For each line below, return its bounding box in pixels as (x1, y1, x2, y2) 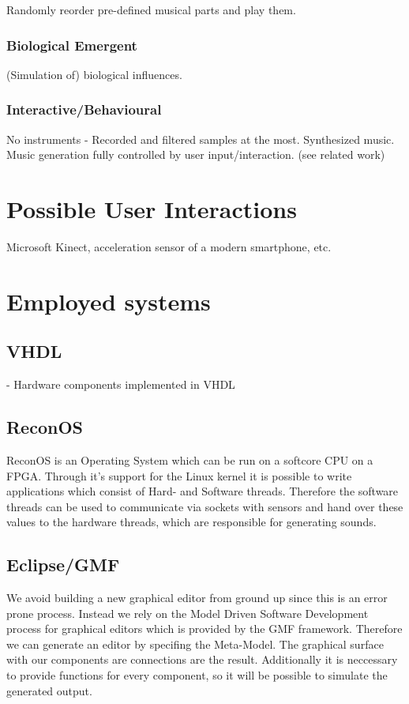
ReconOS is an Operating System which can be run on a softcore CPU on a (6, 451, 373, 468)
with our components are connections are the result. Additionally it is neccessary (6, 651, 398, 668)
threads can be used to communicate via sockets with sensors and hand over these (6, 498, 403, 514)
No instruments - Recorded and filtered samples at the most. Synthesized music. (6, 130, 395, 147)
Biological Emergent (6, 35, 137, 55)
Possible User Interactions (6, 193, 297, 224)
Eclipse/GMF (6, 552, 120, 577)
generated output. (6, 682, 92, 698)
